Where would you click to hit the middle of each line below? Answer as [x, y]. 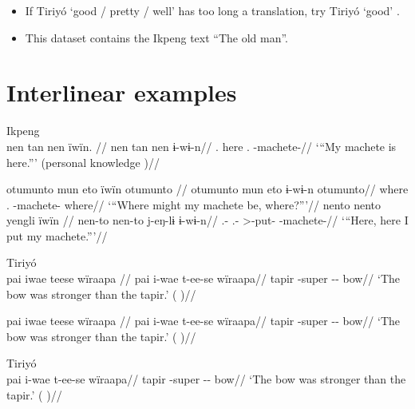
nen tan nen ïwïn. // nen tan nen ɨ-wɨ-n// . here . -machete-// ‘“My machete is [202, 146]
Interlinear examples [122, 92]
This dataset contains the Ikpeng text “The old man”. [157, 37]
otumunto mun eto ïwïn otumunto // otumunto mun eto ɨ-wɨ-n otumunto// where [207, 189]
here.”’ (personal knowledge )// [83, 162]
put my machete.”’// [57, 235]
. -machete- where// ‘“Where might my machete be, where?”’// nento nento [194, 204]
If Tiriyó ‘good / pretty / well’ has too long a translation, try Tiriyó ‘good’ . [212, 10]
